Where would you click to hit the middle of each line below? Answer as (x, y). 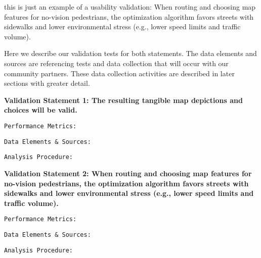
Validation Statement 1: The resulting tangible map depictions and (123, 100)
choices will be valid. (41, 110)
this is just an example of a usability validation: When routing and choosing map (130, 7)
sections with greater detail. (47, 83)
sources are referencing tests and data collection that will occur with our (116, 63)
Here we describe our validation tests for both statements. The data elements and (130, 53)
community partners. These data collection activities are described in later (119, 73)
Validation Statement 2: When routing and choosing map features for (128, 173)
